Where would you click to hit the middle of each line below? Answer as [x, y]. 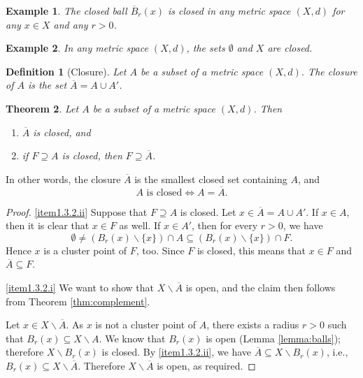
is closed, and [62, 132]
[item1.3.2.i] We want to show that [80, 287]
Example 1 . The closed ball [66, 10]
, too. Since [160, 250]
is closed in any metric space [229, 10]
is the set [47, 85]
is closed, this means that [251, 250]
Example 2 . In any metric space [77, 48]
